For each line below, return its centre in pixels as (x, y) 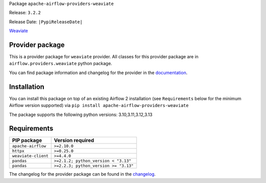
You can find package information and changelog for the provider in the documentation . (98, 73)
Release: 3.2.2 (25, 13)
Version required (74, 141)
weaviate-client (30, 156)
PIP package (27, 141)
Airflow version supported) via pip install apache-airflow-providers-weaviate (99, 106)
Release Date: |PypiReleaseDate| (46, 22)
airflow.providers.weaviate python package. (61, 64)
